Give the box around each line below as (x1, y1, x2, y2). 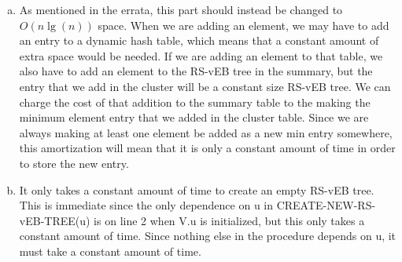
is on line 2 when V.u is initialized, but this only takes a (94, 212, 365, 228)
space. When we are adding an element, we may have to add (98, 16, 389, 33)
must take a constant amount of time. (19, 242, 201, 259)
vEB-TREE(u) (19, 212, 90, 228)
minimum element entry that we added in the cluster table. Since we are (19, 109, 369, 126)
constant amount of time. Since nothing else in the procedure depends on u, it (19, 227, 396, 244)
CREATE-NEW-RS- (276, 197, 376, 213)
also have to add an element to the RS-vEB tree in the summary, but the (19, 63, 373, 79)
